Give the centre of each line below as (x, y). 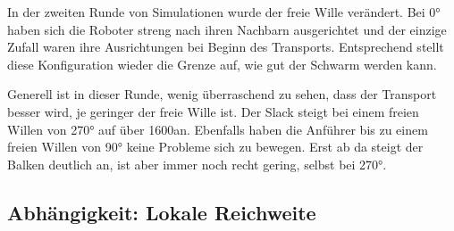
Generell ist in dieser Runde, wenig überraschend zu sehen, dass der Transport (222, 94)
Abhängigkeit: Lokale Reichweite (162, 212)
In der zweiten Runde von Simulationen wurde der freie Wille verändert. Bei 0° (224, 12)
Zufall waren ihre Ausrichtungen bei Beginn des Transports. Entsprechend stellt (226, 47)
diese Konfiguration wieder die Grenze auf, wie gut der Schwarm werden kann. (222, 64)
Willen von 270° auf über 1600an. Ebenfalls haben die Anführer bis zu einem (218, 129)
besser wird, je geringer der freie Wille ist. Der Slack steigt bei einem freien (213, 111)
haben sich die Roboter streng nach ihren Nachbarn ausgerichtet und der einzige (227, 29)
